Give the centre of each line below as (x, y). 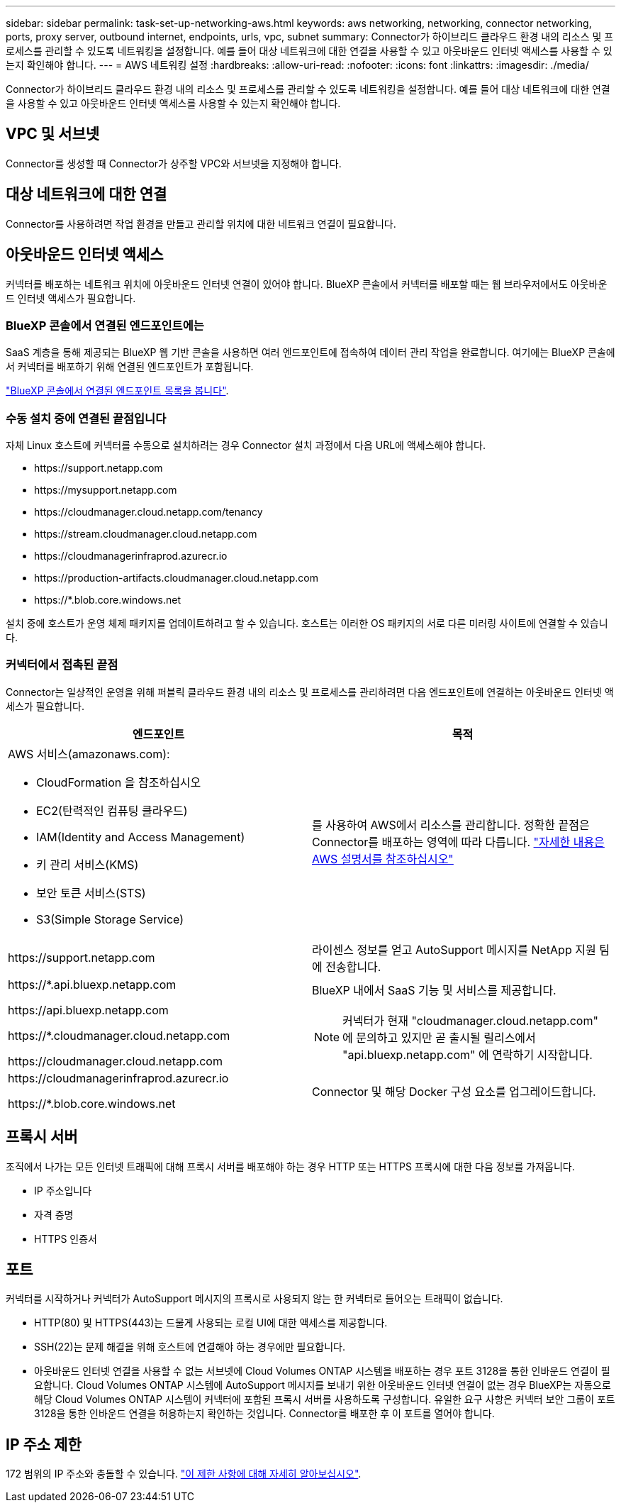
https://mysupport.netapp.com (106, 490)
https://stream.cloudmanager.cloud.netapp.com (146, 534)
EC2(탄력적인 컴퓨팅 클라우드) (112, 810)
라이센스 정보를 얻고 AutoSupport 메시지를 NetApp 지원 (454, 949)
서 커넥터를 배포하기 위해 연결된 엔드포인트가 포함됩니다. (130, 367)
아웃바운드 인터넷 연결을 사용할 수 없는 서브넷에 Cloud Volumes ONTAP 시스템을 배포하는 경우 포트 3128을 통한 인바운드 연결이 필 (322, 1371)
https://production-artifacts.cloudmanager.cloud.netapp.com (176, 578)
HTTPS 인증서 (66, 1238)
